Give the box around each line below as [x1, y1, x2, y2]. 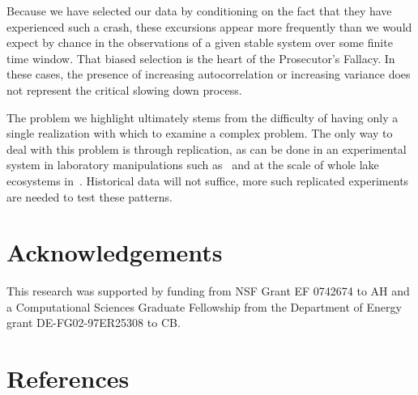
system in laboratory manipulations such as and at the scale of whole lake [6, 156, 379, 173]
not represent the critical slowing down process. [6, 81, 242, 98]
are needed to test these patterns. [6, 188, 173, 205]
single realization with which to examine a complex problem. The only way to [6, 125, 393, 142]
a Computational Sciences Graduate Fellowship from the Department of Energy [6, 298, 402, 315]
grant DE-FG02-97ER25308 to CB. [6, 314, 181, 331]
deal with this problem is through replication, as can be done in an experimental [6, 140, 407, 157]
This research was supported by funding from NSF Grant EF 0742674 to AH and [6, 282, 410, 299]
